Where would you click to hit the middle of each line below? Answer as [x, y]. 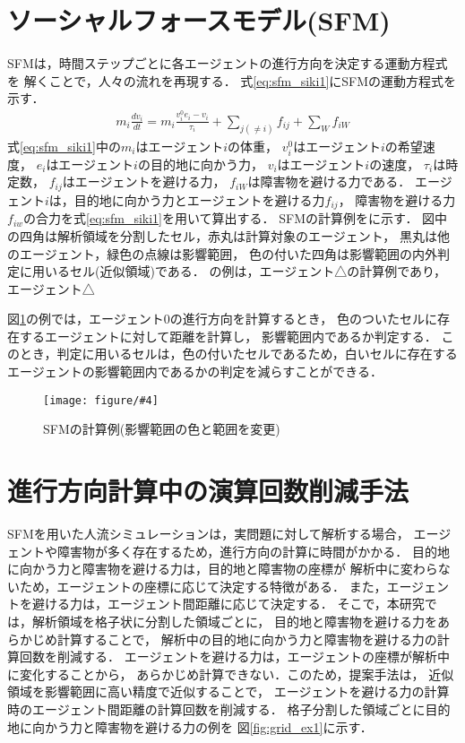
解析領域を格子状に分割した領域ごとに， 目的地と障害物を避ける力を [234, 622]
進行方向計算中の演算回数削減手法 [208, 491]
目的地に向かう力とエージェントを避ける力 [199, 199]
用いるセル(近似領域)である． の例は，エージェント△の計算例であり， [239, 271]
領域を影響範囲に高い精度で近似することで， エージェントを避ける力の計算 [228, 691]
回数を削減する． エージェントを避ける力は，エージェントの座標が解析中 [235, 657]
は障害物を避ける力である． [329, 181]
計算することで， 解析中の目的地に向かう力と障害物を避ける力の [247, 639]
